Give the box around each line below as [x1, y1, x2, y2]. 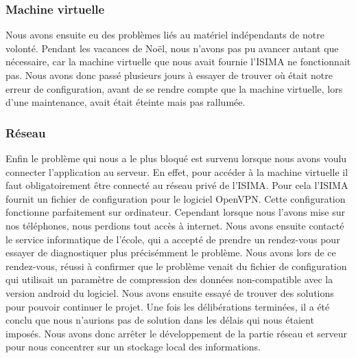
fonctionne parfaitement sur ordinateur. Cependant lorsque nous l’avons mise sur [5, 205, 346, 219]
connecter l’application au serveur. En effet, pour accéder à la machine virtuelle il [5, 164, 348, 179]
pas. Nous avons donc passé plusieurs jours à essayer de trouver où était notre [5, 68, 333, 82]
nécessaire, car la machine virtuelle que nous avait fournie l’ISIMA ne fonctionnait [5, 54, 351, 69]
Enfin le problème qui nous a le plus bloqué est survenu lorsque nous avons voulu [5, 151, 347, 165]
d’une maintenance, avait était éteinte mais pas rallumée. [5, 95, 246, 109]
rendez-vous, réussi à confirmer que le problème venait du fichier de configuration [5, 258, 347, 273]
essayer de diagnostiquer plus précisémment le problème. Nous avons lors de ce [5, 245, 336, 260]
